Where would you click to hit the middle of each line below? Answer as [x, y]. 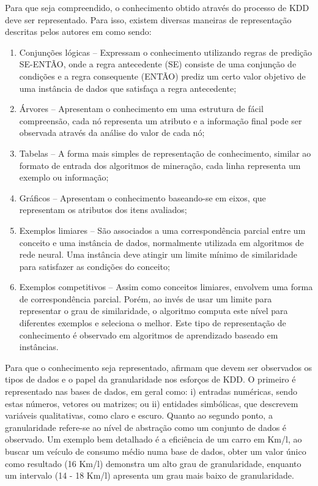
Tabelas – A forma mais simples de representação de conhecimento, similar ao [165, 153]
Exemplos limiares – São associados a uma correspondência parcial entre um [162, 230]
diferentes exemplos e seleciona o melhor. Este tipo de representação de [153, 323]
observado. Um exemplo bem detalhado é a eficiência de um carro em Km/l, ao [153, 439]
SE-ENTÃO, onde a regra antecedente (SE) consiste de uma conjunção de [158, 64]
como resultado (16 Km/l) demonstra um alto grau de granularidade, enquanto [153, 463]
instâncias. [39, 347]
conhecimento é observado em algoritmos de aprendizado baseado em [149, 335]
